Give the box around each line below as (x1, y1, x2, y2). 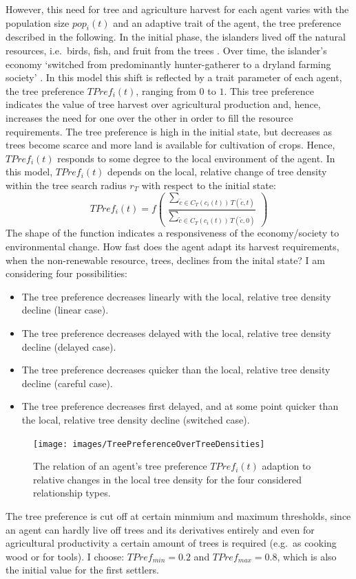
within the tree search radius (6, 177, 127, 192)
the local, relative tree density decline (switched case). (21, 413, 250, 427)
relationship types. (33, 485, 111, 500)
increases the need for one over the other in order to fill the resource (6, 110, 293, 124)
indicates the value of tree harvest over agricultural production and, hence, (6, 97, 321, 111)
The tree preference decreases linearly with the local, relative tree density (21, 289, 331, 303)
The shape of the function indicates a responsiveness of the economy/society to (6, 226, 339, 240)
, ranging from (136, 83, 196, 98)
